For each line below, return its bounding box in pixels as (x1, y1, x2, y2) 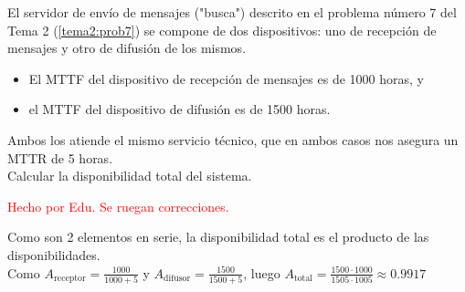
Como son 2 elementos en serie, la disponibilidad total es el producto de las (7, 227, 429, 246)
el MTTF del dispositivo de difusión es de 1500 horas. (28, 99, 331, 119)
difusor (164, 273, 191, 283)
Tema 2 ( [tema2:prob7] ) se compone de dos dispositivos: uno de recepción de (7, 20, 437, 39)
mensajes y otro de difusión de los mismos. (7, 38, 247, 57)
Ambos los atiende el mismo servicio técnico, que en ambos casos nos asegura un (7, 130, 459, 149)
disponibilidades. (7, 245, 100, 264)
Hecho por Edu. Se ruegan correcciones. (7, 196, 229, 215)
